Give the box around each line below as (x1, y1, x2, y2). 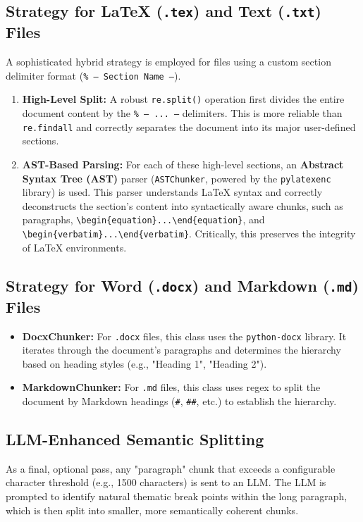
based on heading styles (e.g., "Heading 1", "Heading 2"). (22, 356, 267, 371)
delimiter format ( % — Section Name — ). (6, 68, 181, 82)
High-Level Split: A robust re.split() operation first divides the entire (22, 92, 345, 106)
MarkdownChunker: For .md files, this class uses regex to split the (22, 380, 321, 394)
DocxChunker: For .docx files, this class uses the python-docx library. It (22, 328, 347, 343)
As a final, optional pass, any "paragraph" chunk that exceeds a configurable (6, 461, 336, 476)
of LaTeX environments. (22, 240, 127, 254)
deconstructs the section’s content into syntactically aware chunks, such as (22, 198, 343, 213)
